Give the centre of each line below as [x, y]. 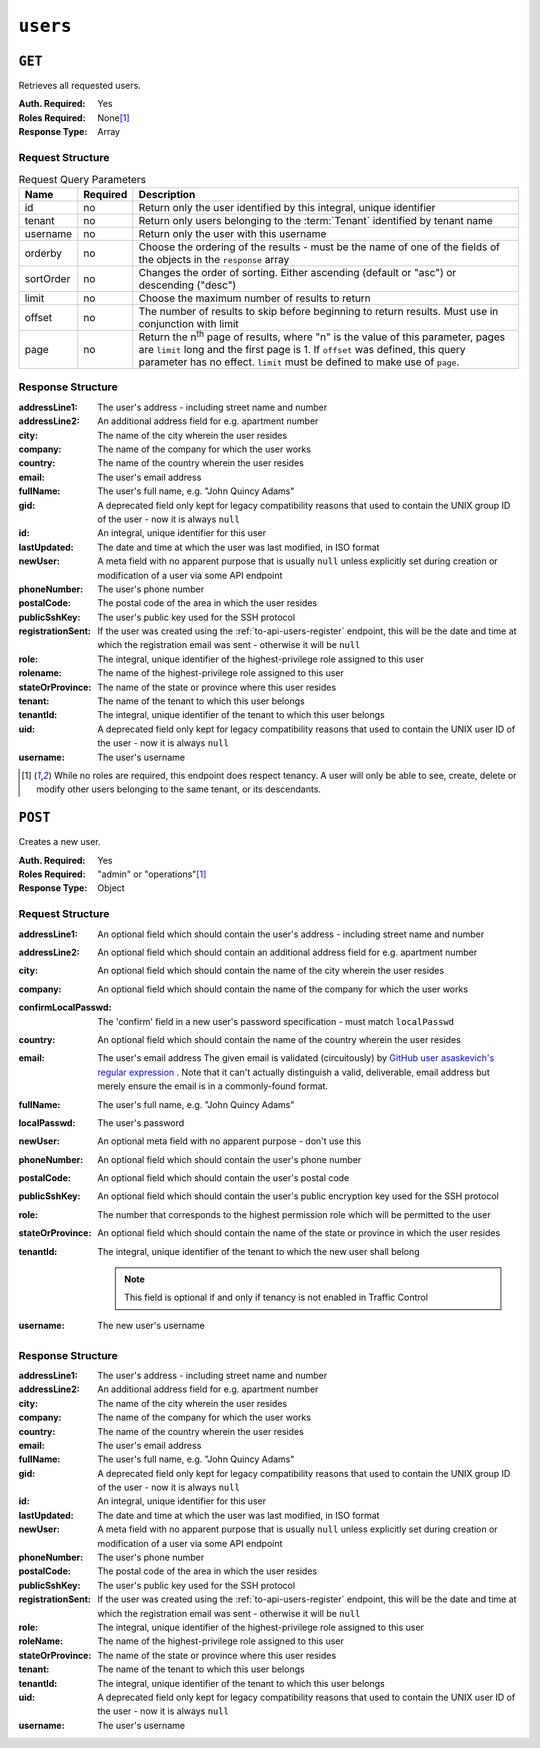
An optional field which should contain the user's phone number [229, 1159]
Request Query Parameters [82, 179]
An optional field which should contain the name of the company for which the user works [283, 989]
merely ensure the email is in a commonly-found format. [213, 1086]
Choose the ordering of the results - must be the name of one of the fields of [319, 247]
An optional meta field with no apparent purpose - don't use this [229, 1141]
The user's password [141, 1122]
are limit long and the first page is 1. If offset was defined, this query [302, 350]
